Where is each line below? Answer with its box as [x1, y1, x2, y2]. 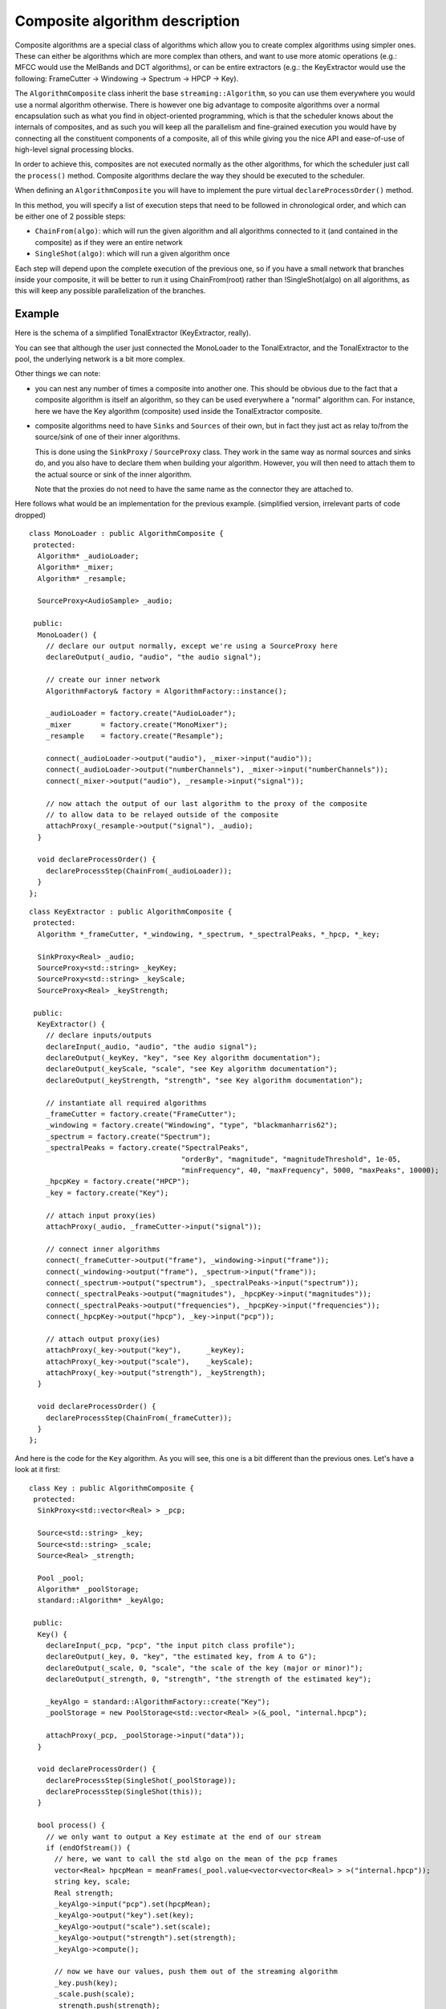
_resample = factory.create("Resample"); [45, 731, 224, 741]
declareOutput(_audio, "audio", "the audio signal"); [45, 653, 262, 662]
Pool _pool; [37, 1573, 84, 1582]
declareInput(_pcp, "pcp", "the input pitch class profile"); [45, 1641, 296, 1651]
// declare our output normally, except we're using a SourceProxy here [45, 641, 339, 651]
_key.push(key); [54, 1978, 119, 1987]
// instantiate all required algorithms [45, 1098, 208, 1107]
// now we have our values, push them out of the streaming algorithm [54, 1967, 339, 1976]
